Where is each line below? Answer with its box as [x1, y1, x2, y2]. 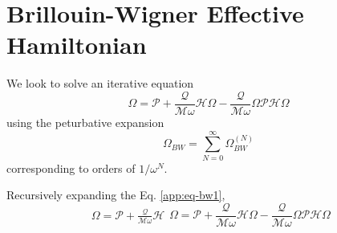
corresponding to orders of [6, 159, 136, 176]
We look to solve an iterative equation [6, 75, 194, 92]
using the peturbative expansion [6, 113, 164, 130]
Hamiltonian [6, 28, 147, 61]
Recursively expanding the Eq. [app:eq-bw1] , [6, 186, 225, 203]
